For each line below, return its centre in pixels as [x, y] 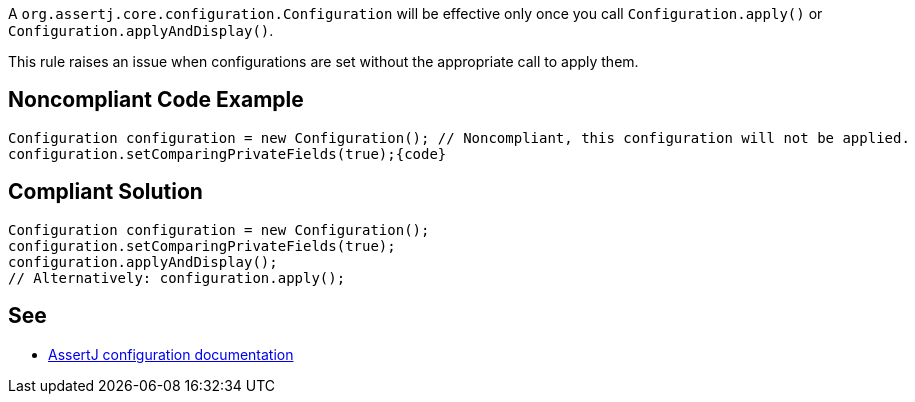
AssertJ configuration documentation [171, 354]
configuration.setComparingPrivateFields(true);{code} [227, 153]
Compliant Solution [105, 192]
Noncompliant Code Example [156, 100]
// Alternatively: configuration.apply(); [177, 277]
